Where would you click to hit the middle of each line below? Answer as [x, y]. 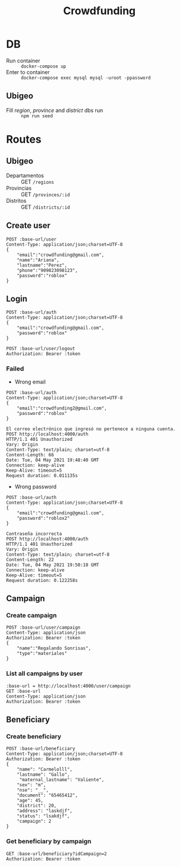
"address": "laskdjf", [45, 811]
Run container [23, 60]
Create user [28, 225]
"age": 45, [30, 801]
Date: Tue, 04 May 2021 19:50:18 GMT [53, 565]
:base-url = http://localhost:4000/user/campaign [69, 686]
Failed [15, 369]
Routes [24, 139]
